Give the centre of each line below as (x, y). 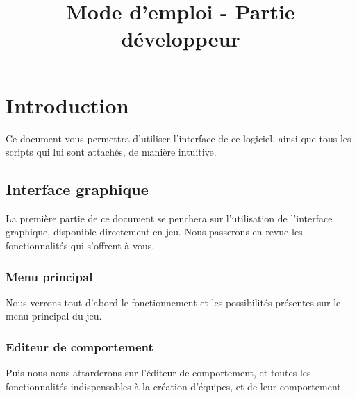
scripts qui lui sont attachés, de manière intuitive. (111, 152)
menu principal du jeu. (54, 316)
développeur (181, 39)
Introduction (67, 105)
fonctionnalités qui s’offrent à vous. (80, 246)
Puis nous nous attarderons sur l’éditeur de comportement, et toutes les (158, 373)
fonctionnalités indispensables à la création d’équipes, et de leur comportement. (175, 386)
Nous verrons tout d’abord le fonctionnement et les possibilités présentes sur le (173, 302)
